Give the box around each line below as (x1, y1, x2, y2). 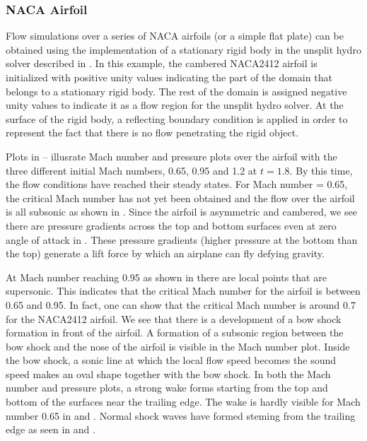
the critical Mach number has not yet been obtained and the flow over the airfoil (6, 190, 355, 205)
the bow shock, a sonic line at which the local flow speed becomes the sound (6, 353, 336, 367)
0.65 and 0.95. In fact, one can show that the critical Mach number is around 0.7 (6, 297, 356, 312)
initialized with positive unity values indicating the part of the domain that (6, 70, 332, 84)
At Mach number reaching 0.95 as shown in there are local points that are (6, 269, 327, 284)
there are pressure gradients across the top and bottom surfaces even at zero (6, 218, 337, 233)
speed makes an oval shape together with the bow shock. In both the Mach (6, 366, 331, 381)
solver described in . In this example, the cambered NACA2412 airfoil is (6, 56, 318, 71)
